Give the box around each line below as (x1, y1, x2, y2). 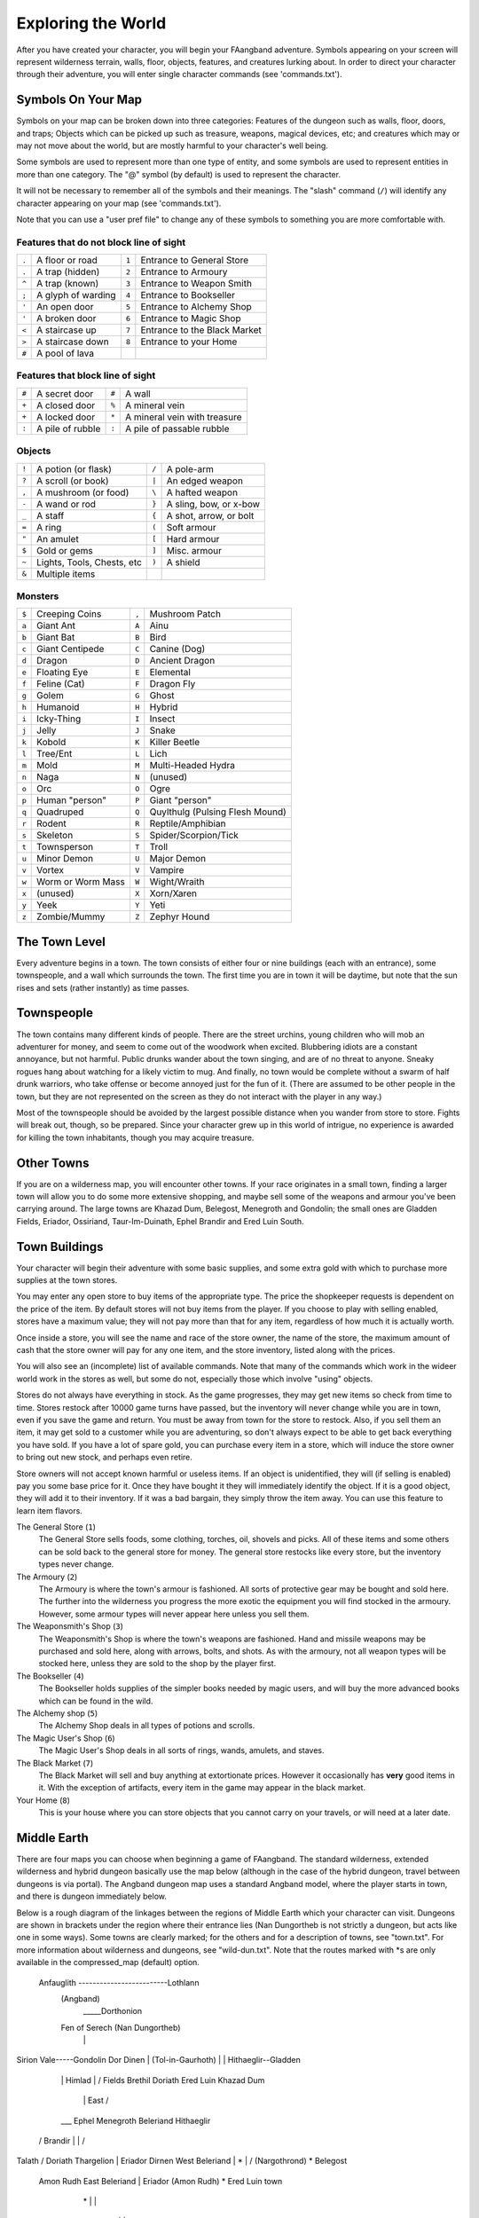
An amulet (36, 532, 79, 545)
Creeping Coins (36, 608, 102, 620)
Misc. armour (166, 544, 222, 556)
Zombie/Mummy (36, 910, 106, 923)
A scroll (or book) (36, 475, 110, 487)
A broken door (36, 312, 97, 325)
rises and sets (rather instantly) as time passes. (16, 982, 190, 993)
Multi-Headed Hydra (149, 759, 235, 772)
